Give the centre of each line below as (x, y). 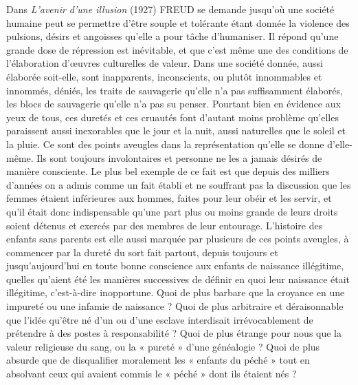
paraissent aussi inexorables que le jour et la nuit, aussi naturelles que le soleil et (176, 131)
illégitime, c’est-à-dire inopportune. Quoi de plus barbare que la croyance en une (176, 292)
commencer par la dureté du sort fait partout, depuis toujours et (142, 252)
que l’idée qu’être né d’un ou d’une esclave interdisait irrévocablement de (160, 319)
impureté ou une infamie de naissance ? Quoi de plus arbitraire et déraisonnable (175, 306)
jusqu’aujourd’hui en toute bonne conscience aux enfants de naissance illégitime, (175, 266)
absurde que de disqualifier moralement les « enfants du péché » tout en (158, 360)
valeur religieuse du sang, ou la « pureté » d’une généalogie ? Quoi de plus (163, 346)
